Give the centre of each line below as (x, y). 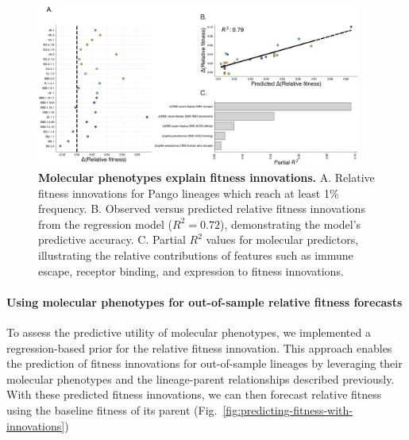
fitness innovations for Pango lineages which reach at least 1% (189, 193)
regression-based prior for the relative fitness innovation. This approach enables (199, 347)
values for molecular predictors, (282, 239)
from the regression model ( (106, 224)
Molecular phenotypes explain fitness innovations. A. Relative (206, 177)
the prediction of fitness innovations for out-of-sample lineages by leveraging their (204, 363)
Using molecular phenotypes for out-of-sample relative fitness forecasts (204, 301)
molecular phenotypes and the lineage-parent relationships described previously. (201, 378)
